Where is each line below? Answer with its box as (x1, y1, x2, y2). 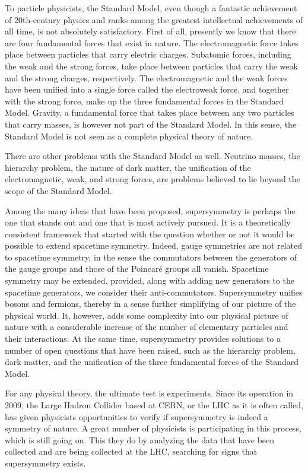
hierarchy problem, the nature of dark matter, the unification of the (5, 161, 251, 173)
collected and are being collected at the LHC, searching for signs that (5, 445, 258, 458)
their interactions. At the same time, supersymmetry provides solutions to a (5, 332, 281, 345)
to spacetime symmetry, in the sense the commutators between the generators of (5, 250, 297, 263)
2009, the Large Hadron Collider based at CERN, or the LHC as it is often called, (5, 399, 303, 411)
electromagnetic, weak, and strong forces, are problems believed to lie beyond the (5, 173, 300, 185)
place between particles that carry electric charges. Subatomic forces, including (5, 48, 291, 61)
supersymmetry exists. (5, 456, 86, 469)
